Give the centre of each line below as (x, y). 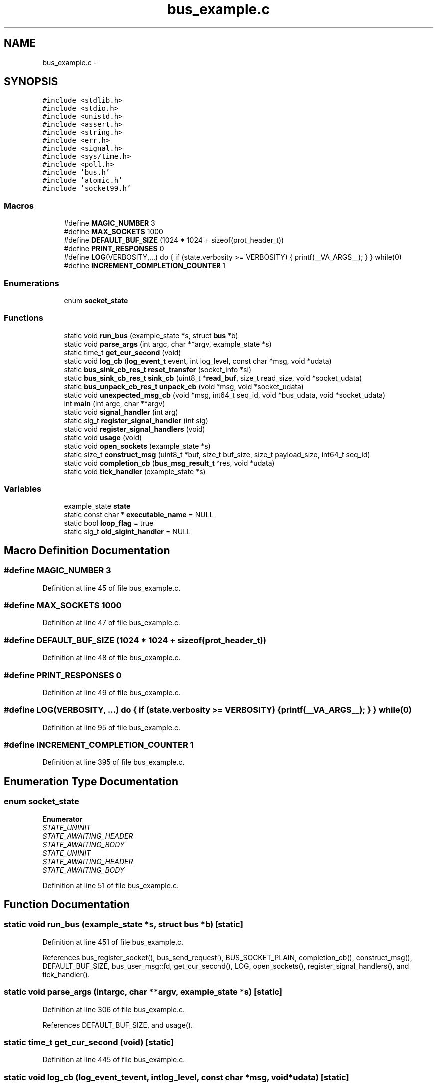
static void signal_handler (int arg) (121, 412)
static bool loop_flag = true (109, 523)
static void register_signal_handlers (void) (134, 429)
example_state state (97, 506)
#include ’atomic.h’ (83, 181)
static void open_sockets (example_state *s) (137, 446)
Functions (24, 318)
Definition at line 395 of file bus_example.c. (113, 762)
